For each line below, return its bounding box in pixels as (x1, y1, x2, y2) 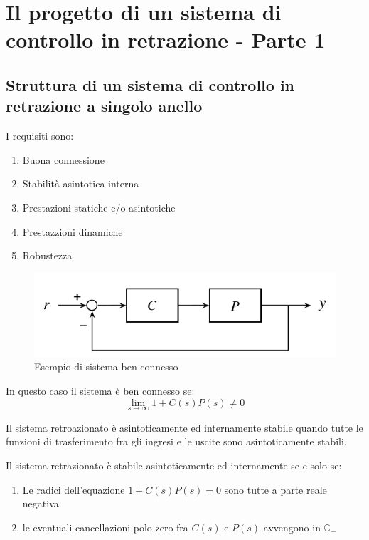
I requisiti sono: (6, 128, 74, 143)
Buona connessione (22, 152, 105, 167)
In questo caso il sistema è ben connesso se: (6, 383, 195, 398)
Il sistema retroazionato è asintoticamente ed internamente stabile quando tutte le (6, 420, 363, 435)
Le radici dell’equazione (22, 482, 125, 497)
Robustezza (22, 248, 73, 263)
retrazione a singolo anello (6, 95, 203, 117)
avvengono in (263, 519, 321, 534)
